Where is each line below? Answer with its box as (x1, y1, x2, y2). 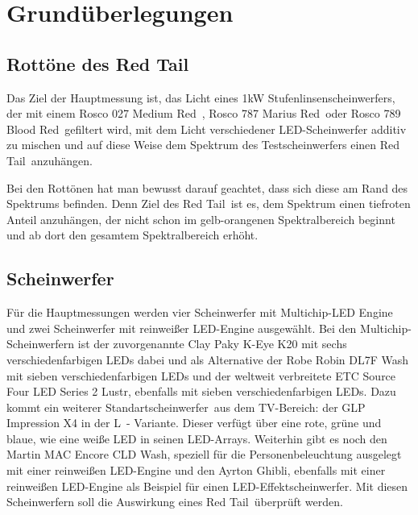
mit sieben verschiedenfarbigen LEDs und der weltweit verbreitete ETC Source (6, 367, 396, 384)
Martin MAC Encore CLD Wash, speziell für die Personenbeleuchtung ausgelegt (6, 446, 402, 463)
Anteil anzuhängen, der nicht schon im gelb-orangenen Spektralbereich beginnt (6, 210, 395, 227)
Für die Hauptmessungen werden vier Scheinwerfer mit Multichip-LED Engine (6, 304, 393, 321)
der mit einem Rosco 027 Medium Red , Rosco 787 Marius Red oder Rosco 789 (6, 105, 401, 122)
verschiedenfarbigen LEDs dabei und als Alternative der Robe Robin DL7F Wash (6, 351, 409, 368)
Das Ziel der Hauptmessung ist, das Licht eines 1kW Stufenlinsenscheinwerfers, (6, 89, 395, 106)
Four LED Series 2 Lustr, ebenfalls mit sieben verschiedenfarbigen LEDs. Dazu (6, 383, 396, 400)
